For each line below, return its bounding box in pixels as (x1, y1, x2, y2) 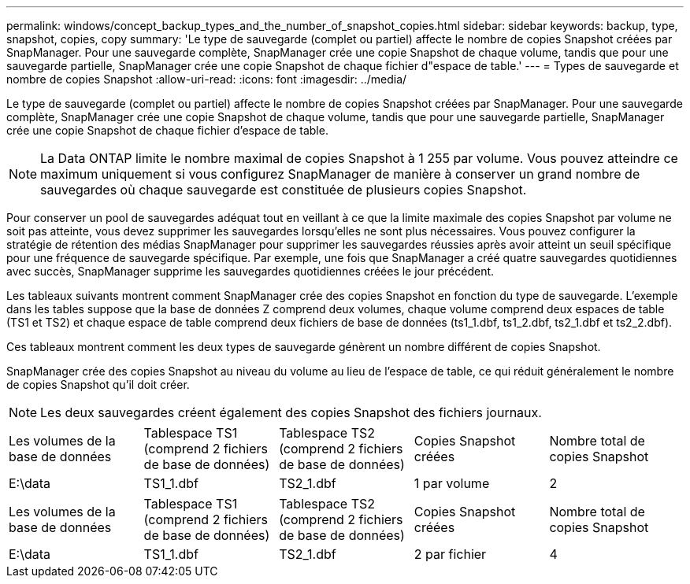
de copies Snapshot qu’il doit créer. (6, 378, 190, 391)
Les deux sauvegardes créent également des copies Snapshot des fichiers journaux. (40, 405, 542, 420)
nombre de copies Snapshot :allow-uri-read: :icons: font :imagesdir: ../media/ (6, 72, 407, 86)
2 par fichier (414, 546, 487, 562)
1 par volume (414, 475, 490, 491)
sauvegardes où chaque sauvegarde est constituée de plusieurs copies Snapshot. (40, 182, 527, 198)
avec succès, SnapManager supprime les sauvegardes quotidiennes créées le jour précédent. (6, 264, 495, 278)
